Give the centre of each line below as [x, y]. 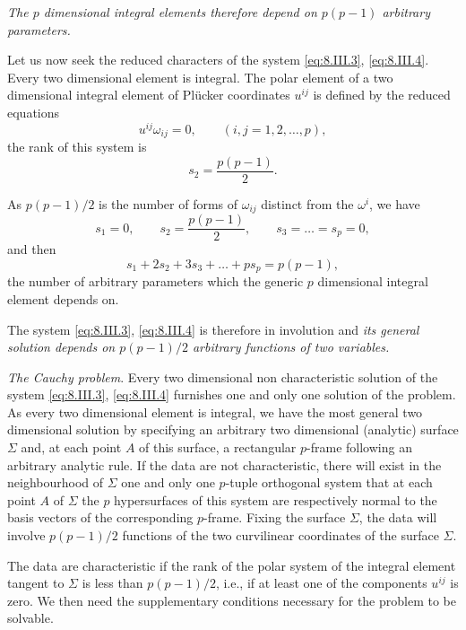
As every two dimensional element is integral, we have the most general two [215, 411]
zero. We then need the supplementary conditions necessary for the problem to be [232, 600]
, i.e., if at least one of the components [321, 583]
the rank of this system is [77, 147]
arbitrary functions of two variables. [291, 347]
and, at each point [71, 447]
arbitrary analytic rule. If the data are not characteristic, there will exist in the [224, 464]
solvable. [30, 618]
